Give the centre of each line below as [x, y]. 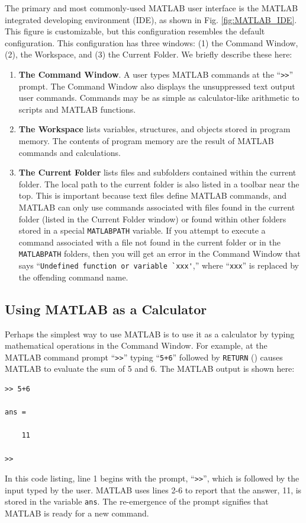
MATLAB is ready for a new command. [77, 513]
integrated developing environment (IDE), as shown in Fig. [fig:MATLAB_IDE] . [151, 19]
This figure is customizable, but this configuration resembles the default [135, 31]
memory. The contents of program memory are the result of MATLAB [146, 141]
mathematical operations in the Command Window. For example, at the [136, 345]
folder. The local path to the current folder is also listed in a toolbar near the [159, 184]
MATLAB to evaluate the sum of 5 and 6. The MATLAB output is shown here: [150, 369]
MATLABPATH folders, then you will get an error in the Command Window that [160, 253]
